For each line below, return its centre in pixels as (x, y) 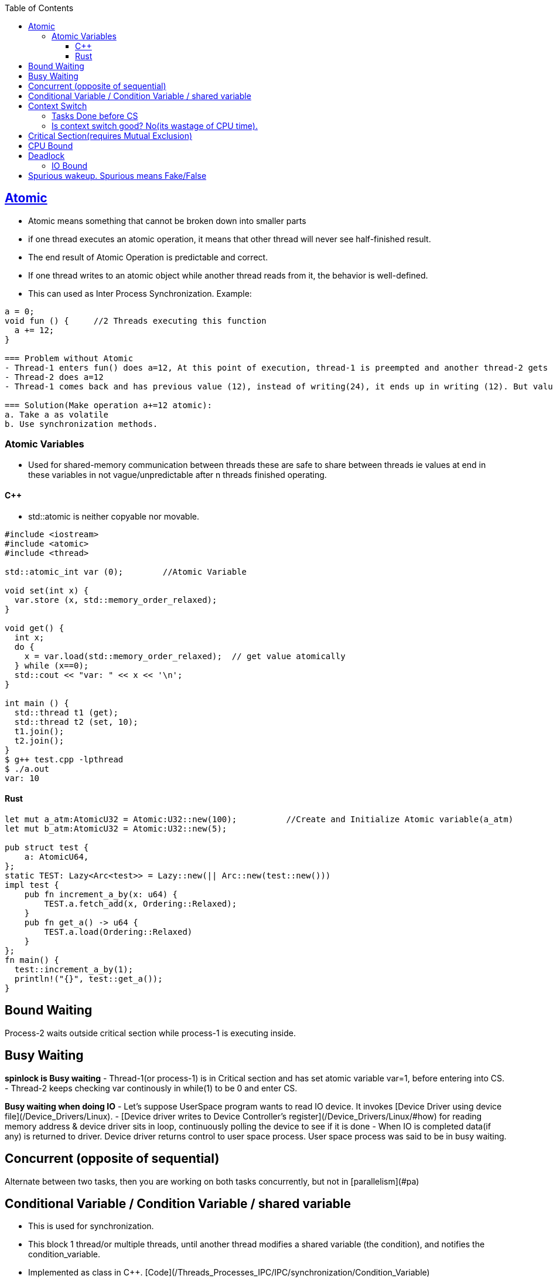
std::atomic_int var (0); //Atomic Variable (126, 571)
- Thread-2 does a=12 (54, 377)
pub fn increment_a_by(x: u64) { (101, 895)
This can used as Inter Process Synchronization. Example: (140, 293)
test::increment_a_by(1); (74, 970)
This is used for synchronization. (91, 1226)
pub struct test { (47, 848)
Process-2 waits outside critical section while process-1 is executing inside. (150, 1033)
